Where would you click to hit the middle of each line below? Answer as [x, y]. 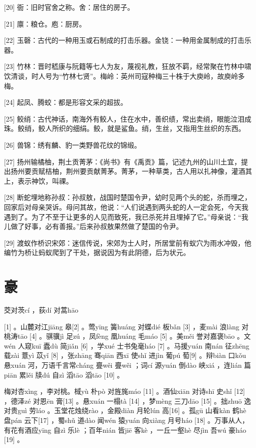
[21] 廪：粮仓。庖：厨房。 [45, 23]
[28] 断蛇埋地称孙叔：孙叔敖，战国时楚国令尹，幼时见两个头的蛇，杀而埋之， [128, 197]
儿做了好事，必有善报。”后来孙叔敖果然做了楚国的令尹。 [94, 226]
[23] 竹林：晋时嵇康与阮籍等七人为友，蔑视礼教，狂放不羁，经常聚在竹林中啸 [128, 66]
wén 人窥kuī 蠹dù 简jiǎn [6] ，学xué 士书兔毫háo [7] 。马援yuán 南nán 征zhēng [127, 345]
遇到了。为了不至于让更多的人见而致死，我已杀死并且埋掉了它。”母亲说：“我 [126, 216]
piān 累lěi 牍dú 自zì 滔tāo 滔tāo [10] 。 [64, 374]
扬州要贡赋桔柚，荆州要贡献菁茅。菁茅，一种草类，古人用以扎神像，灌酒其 [131, 171]
